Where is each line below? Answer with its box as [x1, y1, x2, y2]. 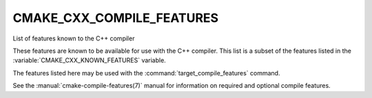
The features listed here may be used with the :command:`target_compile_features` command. [12, 69, 280, 77]
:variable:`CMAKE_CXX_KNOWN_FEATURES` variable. [12, 56, 167, 64]
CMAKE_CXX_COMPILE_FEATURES [12, 10, 219, 25]
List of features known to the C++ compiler [12, 34, 135, 42]
